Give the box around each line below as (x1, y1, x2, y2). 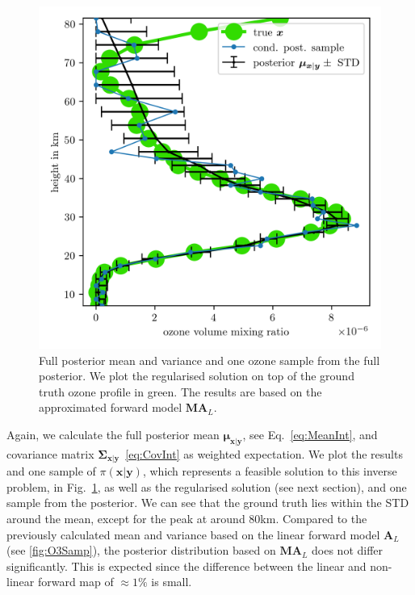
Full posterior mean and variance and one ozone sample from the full (39, 351, 380, 368)
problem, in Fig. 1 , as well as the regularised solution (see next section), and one (6, 478, 407, 495)
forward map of (37, 573, 114, 590)
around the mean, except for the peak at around (6, 510, 245, 526)
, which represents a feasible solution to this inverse (142, 463, 397, 480)
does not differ (312, 542, 384, 559)
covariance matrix (6, 445, 94, 462)
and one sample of (6, 463, 96, 480)
